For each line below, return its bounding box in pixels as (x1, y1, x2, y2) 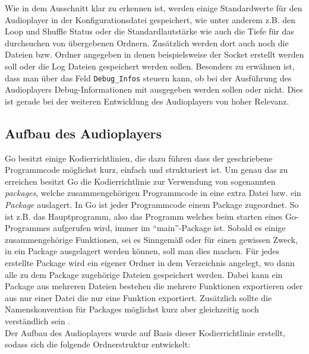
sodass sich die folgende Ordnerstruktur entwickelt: (5, 338, 191, 350)
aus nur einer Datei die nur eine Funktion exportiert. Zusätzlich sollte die (5, 291, 272, 304)
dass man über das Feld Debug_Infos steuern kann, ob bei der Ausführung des (5, 71, 292, 84)
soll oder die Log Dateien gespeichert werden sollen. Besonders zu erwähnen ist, (5, 59, 295, 72)
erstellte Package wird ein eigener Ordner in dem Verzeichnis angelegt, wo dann (5, 256, 295, 268)
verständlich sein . (5, 314, 71, 327)
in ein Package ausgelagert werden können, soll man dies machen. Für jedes (5, 245, 280, 257)
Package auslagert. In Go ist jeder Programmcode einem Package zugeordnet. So (5, 198, 299, 210)
